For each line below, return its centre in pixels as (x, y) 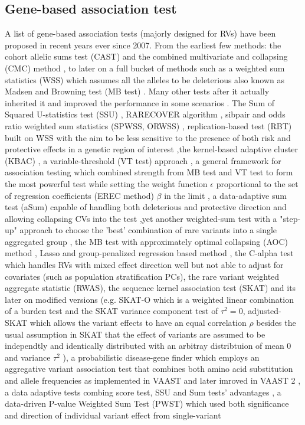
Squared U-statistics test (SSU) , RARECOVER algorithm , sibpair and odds (145, 114)
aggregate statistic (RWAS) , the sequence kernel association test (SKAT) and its (150, 288)
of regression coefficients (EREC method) (79, 195)
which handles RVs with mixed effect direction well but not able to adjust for (144, 265)
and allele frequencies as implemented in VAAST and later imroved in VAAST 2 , (153, 380)
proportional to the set (257, 183)
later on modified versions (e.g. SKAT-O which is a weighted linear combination (149, 299)
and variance (28, 357)
